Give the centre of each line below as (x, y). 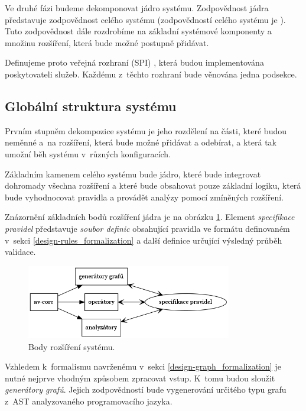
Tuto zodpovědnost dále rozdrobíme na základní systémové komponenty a (138, 31)
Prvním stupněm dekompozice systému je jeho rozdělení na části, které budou (146, 130)
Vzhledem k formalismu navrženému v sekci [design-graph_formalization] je (143, 366)
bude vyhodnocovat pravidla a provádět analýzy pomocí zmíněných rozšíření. (144, 197)
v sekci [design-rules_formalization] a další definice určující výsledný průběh (144, 240)
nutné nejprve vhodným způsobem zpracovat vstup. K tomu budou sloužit (140, 378)
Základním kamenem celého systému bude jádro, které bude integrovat (133, 174)
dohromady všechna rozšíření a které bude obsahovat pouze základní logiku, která (153, 185)
